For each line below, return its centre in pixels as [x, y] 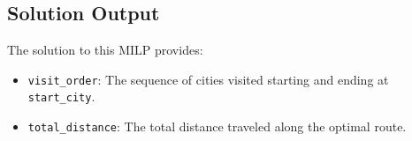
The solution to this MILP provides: [105, 50]
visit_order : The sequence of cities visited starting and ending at [208, 79]
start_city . [61, 96]
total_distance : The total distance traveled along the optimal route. [217, 126]
